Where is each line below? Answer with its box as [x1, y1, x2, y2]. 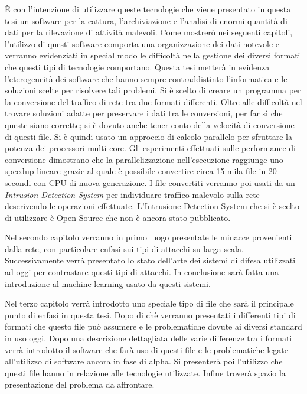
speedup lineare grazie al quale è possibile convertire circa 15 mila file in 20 [5, 165, 277, 177]
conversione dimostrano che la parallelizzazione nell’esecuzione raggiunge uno [5, 153, 283, 165]
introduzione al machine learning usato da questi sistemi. [5, 277, 211, 289]
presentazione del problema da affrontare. [5, 378, 155, 390]
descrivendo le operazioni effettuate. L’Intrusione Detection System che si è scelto [5, 200, 299, 212]
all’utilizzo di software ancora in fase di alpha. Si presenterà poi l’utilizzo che [5, 355, 283, 367]
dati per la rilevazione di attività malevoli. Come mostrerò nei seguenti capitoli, [5, 26, 293, 38]
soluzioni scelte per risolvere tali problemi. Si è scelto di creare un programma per [5, 84, 301, 96]
